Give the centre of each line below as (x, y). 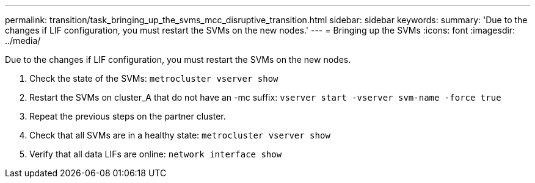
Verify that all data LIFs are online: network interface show (156, 154)
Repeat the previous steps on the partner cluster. (128, 116)
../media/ (23, 41)
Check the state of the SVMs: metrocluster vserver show (154, 78)
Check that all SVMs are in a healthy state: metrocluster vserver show (180, 135)
